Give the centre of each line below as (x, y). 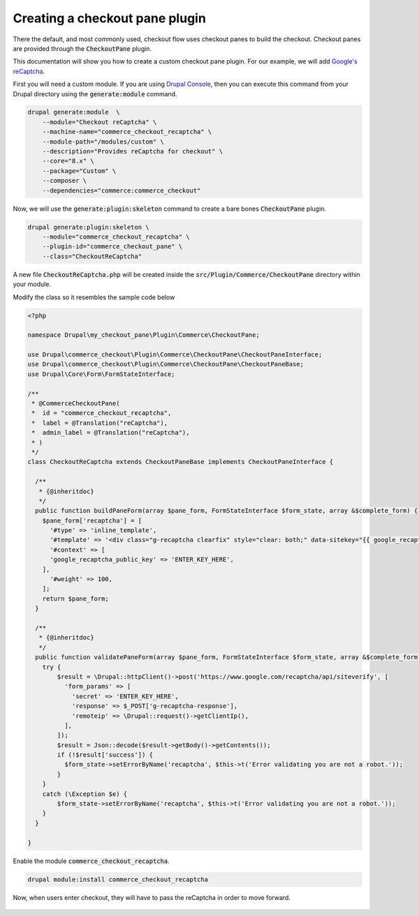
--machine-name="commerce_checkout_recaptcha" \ (127, 132)
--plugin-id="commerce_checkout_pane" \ (112, 247)
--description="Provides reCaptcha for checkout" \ (133, 151)
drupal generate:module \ (74, 112)
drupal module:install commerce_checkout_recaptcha (118, 879)
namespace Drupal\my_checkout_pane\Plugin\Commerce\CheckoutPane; (144, 335)
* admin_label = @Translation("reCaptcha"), (111, 433)
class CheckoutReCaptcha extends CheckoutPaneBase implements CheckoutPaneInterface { (181, 462)
